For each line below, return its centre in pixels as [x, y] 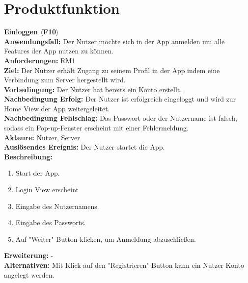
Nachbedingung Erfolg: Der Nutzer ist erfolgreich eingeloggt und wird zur [120, 99]
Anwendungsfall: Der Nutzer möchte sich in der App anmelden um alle [114, 41]
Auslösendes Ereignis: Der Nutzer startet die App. [84, 147]
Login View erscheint [47, 190]
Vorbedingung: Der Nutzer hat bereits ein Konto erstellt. [93, 89]
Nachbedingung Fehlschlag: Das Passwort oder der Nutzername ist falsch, [121, 118]
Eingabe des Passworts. [51, 222]
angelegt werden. [29, 274]
